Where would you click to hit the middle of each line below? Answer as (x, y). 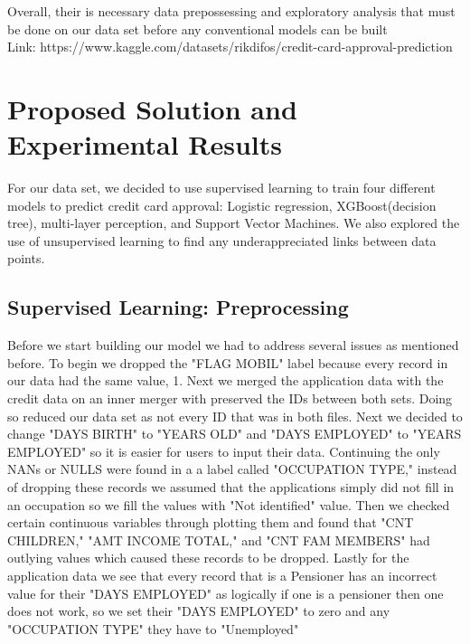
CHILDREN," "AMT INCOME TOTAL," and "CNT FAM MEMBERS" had (219, 540)
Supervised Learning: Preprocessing (178, 307)
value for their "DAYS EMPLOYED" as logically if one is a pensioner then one (226, 593)
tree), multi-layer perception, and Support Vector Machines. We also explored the (234, 223)
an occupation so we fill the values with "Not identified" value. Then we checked (229, 504)
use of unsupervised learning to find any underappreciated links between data (222, 240)
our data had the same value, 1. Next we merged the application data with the (226, 380)
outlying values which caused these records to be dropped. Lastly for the (208, 558)
